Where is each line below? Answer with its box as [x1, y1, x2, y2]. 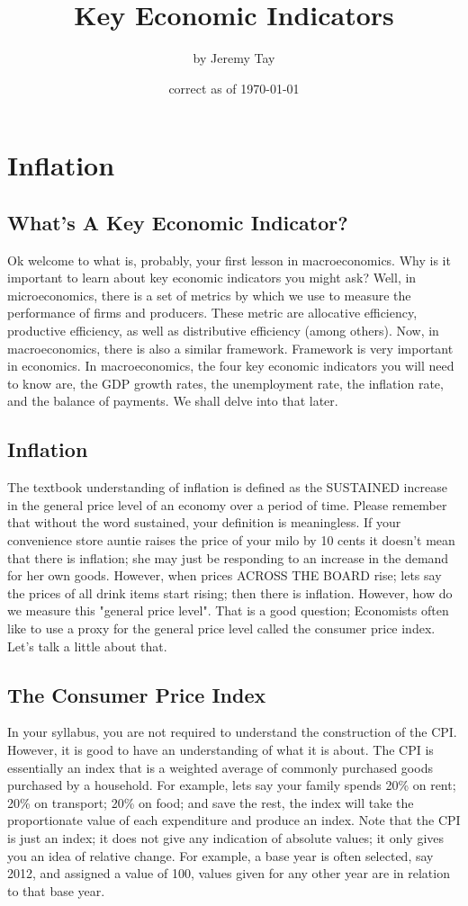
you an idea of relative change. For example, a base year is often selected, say [7, 846, 434, 865]
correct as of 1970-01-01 [168, 78, 300, 97]
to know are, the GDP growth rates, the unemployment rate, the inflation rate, [7, 373, 444, 392]
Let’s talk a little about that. [7, 636, 167, 655]
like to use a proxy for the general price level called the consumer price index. [7, 619, 436, 637]
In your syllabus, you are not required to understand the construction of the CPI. [7, 722, 457, 741]
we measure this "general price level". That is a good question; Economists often [7, 601, 449, 620]
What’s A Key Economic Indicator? [7, 208, 348, 236]
